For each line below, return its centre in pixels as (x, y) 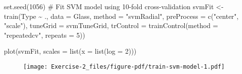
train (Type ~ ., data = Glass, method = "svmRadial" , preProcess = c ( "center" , (121, 16)
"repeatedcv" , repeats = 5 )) (45, 35)
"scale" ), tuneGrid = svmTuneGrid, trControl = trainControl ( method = (111, 25)
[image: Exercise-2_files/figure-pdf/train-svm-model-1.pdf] (124, 67)
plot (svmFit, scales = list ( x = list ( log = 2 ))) (70, 51)
